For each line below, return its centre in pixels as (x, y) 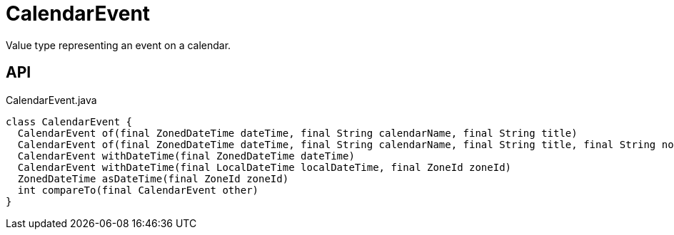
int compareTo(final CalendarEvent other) (138, 190)
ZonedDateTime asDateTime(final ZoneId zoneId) (153, 178)
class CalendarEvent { (69, 121)
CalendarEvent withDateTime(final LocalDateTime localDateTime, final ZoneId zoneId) (265, 167)
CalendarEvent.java (51, 100)
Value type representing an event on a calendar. (119, 45)
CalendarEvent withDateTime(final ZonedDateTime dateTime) (186, 156)
